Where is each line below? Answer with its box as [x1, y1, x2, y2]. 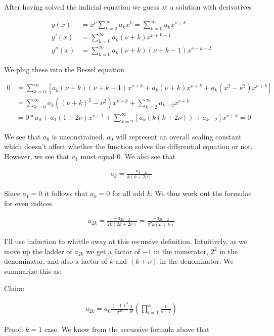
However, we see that [4, 151, 70, 161]
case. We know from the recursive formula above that [44, 324, 210, 334]
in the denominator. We [160, 256, 234, 266]
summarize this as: [4, 266, 62, 276]
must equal [80, 151, 115, 161]
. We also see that [120, 151, 176, 161]
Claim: [4, 282, 25, 293]
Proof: [4, 324, 23, 334]
